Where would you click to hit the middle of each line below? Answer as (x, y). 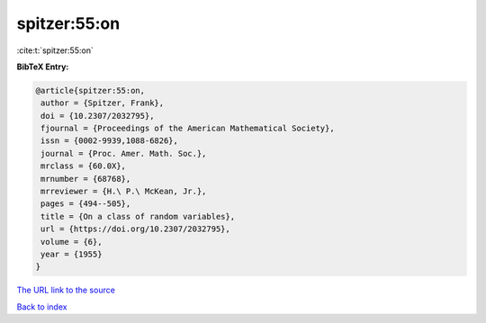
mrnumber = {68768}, (86, 179)
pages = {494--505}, (86, 204)
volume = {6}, (72, 242)
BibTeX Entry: (43, 67)
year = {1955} (72, 254)
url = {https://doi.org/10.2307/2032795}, (136, 229)
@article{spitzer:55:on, (90, 90)
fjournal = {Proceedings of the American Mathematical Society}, (188, 129)
